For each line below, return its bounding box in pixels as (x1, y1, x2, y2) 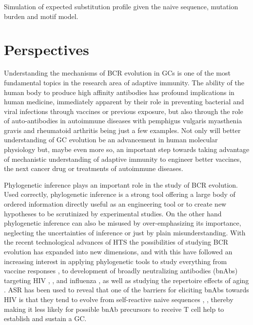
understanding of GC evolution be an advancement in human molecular (4, 134, 218, 145)
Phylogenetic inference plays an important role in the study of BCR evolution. (4, 179, 238, 190)
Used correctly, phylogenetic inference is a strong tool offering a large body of (4, 189, 235, 199)
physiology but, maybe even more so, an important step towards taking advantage (4, 144, 250, 154)
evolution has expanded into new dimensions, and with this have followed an (4, 247, 233, 256)
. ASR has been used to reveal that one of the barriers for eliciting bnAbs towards (4, 285, 249, 295)
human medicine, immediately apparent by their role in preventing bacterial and (4, 96, 244, 107)
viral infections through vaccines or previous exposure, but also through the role (4, 106, 243, 116)
